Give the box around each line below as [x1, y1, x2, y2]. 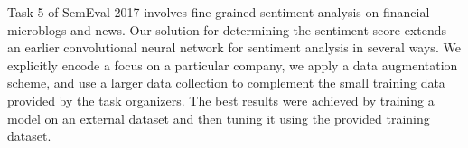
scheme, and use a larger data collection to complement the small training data [7, 73, 445, 92]
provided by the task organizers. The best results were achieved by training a [7, 90, 435, 109]
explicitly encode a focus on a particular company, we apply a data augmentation [7, 55, 458, 74]
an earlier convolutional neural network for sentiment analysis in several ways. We [7, 38, 461, 57]
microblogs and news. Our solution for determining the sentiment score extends [7, 20, 446, 39]
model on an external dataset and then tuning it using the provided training [7, 108, 430, 127]
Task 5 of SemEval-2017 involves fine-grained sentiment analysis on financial [7, 3, 430, 21]
